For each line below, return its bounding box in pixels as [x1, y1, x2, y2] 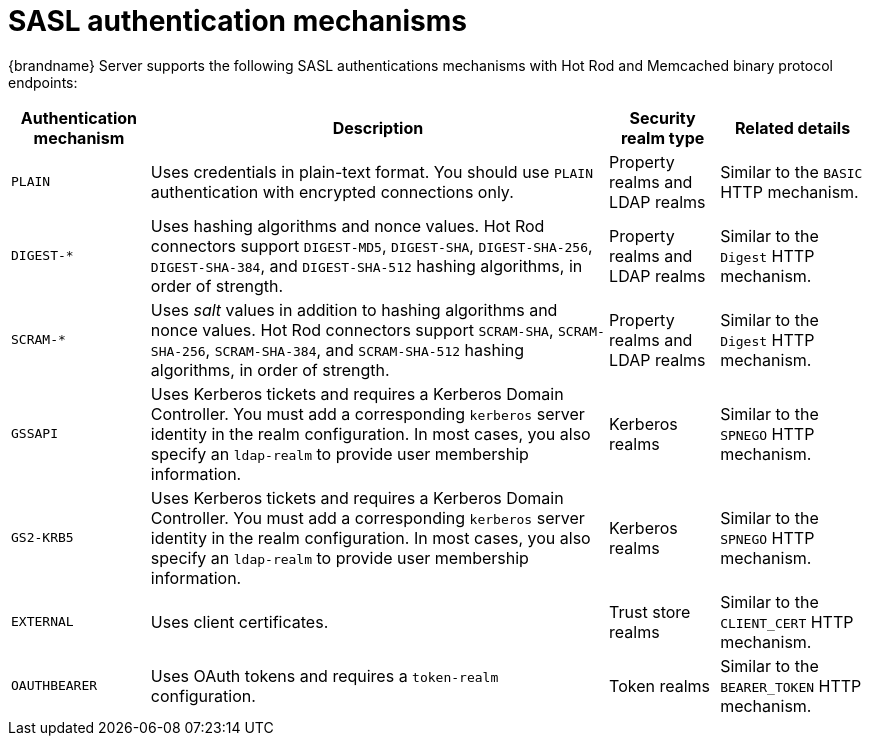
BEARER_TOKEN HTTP [720, 675, 862, 696]
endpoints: [8, 73, 78, 91]
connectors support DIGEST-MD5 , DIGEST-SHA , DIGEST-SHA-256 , [150, 235, 593, 256]
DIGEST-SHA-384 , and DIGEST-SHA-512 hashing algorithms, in [150, 255, 583, 276]
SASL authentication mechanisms [8, 4, 467, 38]
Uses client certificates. [150, 611, 329, 632]
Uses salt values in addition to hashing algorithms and [150, 299, 558, 320]
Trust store [609, 601, 691, 622]
